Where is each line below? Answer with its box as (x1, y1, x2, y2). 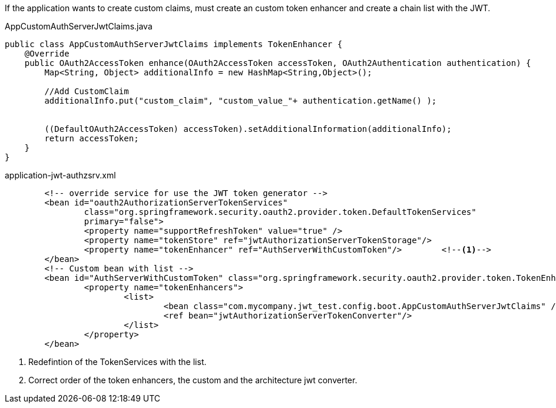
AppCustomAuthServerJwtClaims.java (5, 21, 153, 31)
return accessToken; (44, 134, 139, 143)
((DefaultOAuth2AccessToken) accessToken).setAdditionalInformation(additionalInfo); (44, 124, 452, 134)
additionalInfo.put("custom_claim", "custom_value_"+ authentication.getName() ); (44, 96, 437, 105)
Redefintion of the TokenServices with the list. (28, 357, 207, 367)
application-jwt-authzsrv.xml (5, 170, 116, 180)
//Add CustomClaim (44, 87, 129, 96)
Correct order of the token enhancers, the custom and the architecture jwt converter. (28, 375, 358, 385)
